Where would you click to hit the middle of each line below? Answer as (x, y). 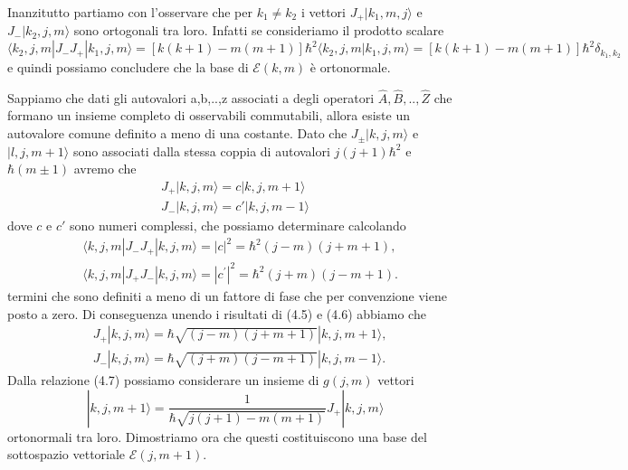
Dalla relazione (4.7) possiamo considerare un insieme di (163, 380)
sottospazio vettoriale (67, 454)
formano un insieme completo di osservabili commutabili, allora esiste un (209, 115)
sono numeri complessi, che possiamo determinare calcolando (238, 226)
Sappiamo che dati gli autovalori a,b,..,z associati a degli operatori (191, 97)
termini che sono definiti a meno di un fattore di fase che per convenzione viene (227, 296)
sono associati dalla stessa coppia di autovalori (201, 150)
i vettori (323, 12)
